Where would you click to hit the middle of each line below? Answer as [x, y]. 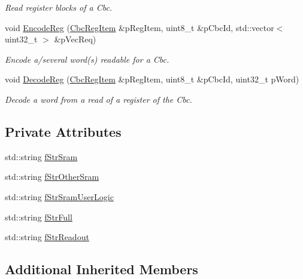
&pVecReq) [75, 39]
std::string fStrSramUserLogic [59, 196]
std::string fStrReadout [47, 237]
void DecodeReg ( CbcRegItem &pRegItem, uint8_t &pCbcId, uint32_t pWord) [152, 79]
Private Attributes [63, 131]
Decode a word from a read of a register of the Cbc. [99, 99]
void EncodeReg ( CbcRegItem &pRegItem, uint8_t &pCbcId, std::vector [140, 27]
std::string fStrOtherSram [52, 177]
